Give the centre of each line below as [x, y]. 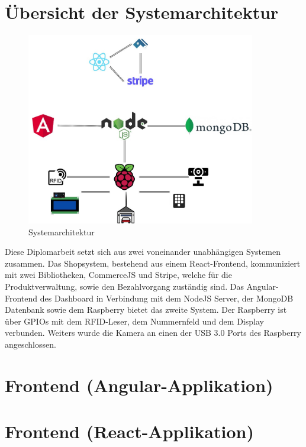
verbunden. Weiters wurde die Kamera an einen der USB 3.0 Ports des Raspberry [153, 333]
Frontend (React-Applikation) [129, 431]
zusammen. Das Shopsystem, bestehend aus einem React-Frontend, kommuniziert [153, 263]
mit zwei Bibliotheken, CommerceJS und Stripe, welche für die [118, 275]
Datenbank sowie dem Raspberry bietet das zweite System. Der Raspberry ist [146, 310]
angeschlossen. [30, 344]
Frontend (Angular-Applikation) [139, 385]
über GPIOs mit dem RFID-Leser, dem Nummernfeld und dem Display [134, 321]
